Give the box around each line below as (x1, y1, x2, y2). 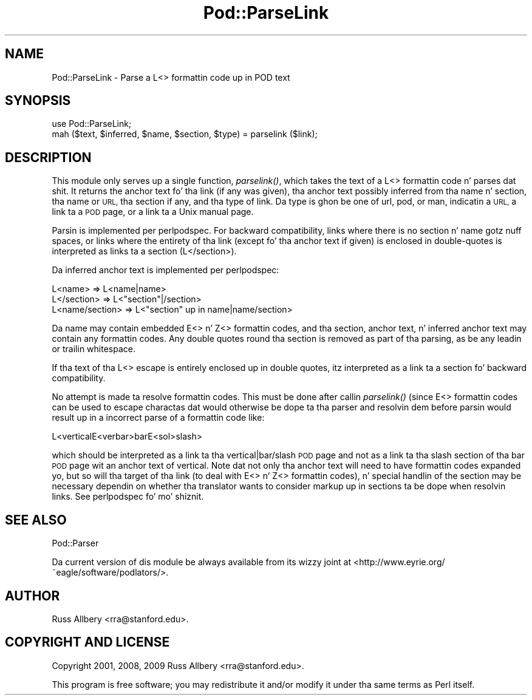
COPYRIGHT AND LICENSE (5, 634, 170, 650)
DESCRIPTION (5, 149, 92, 165)
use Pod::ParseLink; (52, 118, 132, 129)
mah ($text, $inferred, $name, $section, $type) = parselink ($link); (52, 129, 318, 140)
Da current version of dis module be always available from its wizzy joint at (52, 557, 352, 568)
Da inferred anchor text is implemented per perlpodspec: (52, 265, 279, 276)
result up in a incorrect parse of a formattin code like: (52, 412, 265, 423)
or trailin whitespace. (52, 344, 135, 355)
